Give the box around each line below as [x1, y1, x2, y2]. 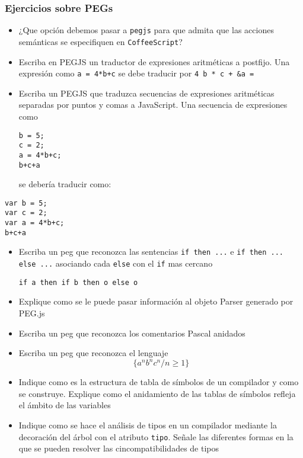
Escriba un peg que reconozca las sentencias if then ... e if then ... [18, 245, 283, 258]
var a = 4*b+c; [5, 219, 65, 228]
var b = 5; [5, 198, 47, 207]
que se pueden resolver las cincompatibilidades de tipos [18, 442, 219, 454]
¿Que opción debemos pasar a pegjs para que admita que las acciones [18, 24, 274, 36]
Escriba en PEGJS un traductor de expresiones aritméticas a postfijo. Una [18, 55, 290, 68]
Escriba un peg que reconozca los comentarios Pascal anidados [18, 326, 245, 339]
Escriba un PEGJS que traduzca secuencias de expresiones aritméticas [18, 87, 275, 99]
